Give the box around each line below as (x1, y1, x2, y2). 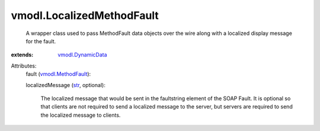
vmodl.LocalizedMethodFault (11, 9, 159, 22)
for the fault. (25, 37, 56, 44)
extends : (11, 51, 34, 59)
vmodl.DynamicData (57, 51, 107, 59)
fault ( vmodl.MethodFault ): (25, 71, 91, 78)
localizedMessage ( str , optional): (25, 81, 106, 88)
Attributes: (11, 62, 37, 69)
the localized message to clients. (40, 111, 121, 119)
